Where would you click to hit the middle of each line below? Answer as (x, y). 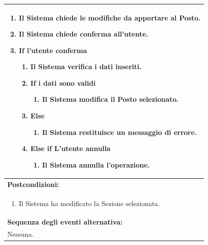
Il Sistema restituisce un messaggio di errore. (119, 132)
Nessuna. (21, 234)
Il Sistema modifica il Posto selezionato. (110, 99)
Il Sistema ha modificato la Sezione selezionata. (89, 203)
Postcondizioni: (33, 184)
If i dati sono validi (63, 83)
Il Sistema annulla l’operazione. (96, 164)
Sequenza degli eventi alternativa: (65, 222)
